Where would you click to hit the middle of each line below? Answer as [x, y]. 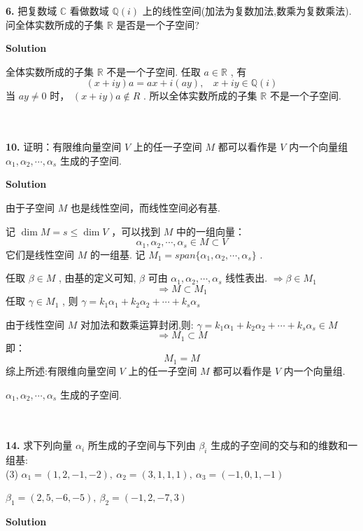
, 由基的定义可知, [97, 278]
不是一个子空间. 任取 [154, 71]
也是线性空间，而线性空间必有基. [145, 207]
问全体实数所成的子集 [55, 24]
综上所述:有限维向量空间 [61, 370]
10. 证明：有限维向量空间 [64, 147]
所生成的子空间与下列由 [142, 445]
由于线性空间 [35, 324]
